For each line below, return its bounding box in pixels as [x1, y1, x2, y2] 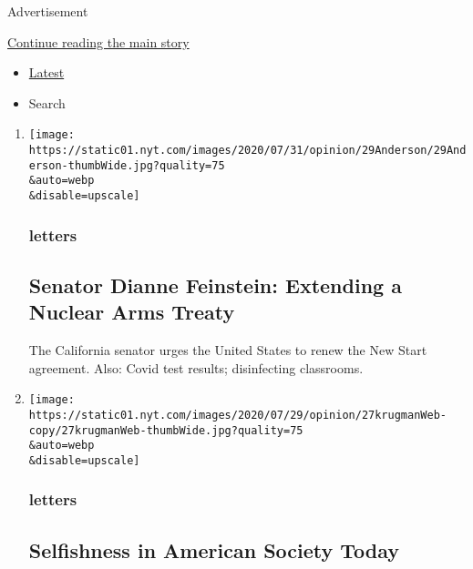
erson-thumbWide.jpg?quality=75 [28, 158, 225, 172]
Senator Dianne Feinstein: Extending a [28, 270, 402, 299]
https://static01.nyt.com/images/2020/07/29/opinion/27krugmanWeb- [28, 408, 447, 422]
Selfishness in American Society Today [28, 535, 400, 564]
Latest [28, 63, 65, 82]
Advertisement [7, 2, 88, 20]
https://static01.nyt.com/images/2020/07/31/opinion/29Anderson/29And [28, 144, 467, 157]
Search [28, 93, 66, 112]
